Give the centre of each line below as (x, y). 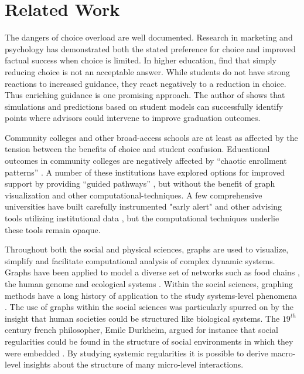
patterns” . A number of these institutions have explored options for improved (145, 172)
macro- (283, 353)
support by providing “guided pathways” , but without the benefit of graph (140, 183)
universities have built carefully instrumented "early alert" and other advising (144, 206)
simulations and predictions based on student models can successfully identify (144, 106)
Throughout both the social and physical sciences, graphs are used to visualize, (147, 249)
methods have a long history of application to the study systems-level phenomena (151, 295)
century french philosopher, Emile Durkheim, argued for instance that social (141, 330)
